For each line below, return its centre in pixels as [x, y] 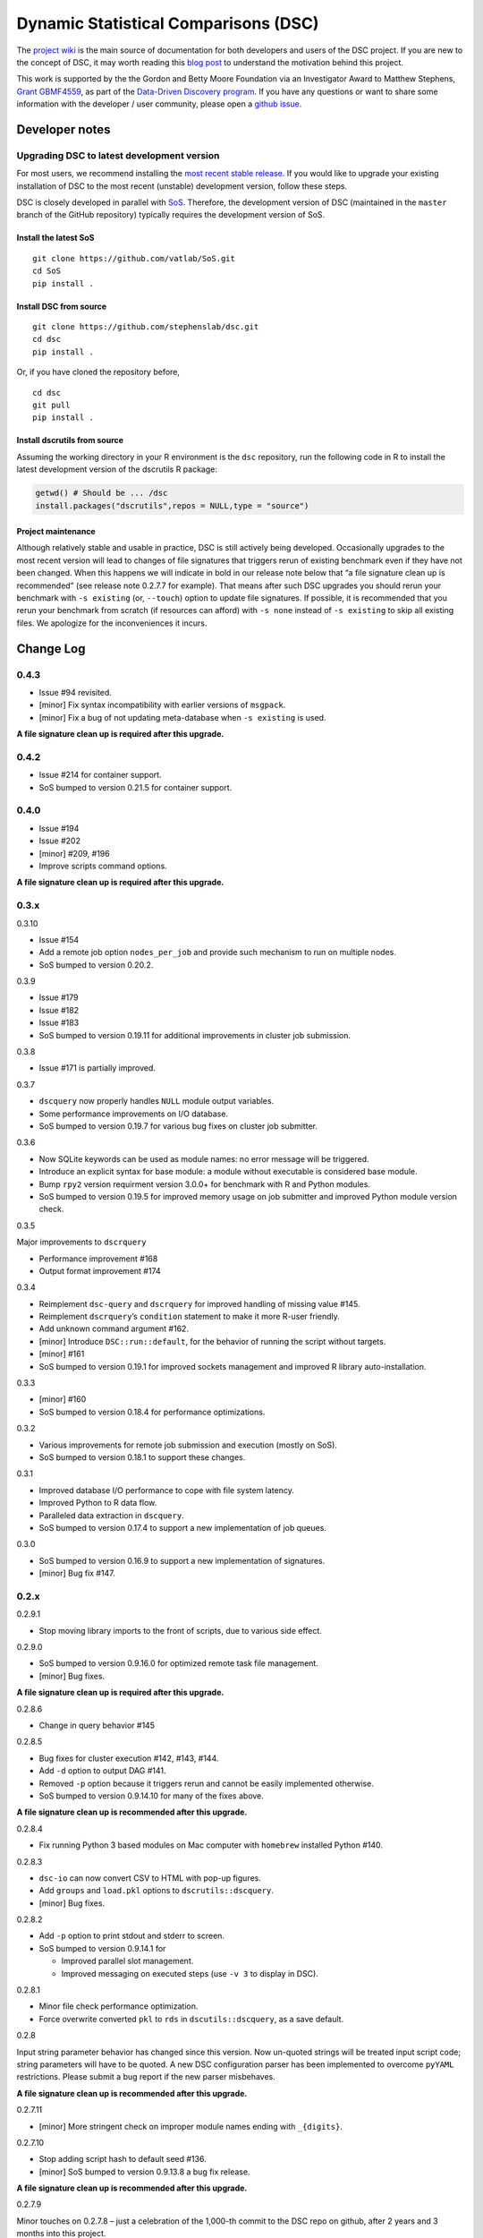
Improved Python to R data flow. [98, 1503]
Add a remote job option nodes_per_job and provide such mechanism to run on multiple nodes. [218, 952]
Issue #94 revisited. [75, 692]
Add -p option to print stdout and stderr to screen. [132, 1936]
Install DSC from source [62, 306]
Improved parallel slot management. [127, 1961]
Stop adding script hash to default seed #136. [123, 2159]
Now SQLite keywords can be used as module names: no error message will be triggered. [204, 1158]
